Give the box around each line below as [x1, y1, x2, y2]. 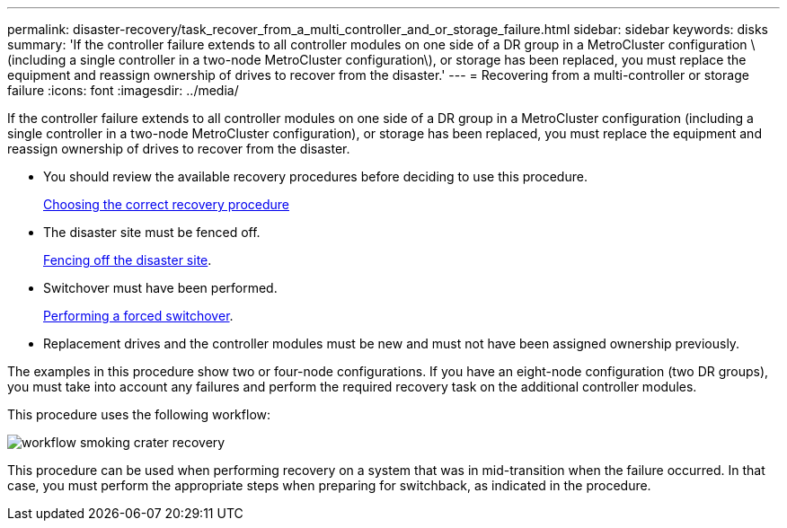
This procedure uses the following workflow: [7, 407, 271, 422]
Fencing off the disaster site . [43, 252, 212, 268]
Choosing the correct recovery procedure [43, 197, 290, 212]
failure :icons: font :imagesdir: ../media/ [7, 83, 239, 98]
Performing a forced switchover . [43, 308, 234, 323]
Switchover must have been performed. [43, 280, 278, 295]
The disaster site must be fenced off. [43, 224, 261, 240]
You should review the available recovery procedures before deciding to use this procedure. [43, 169, 588, 184]
